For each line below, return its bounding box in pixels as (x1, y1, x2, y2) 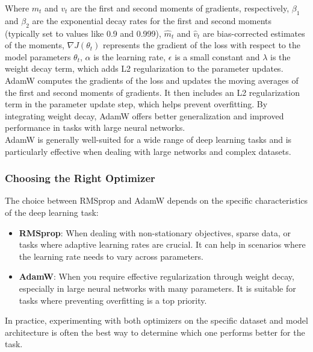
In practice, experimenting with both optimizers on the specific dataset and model (5, 314, 308, 327)
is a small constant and (175, 50, 260, 63)
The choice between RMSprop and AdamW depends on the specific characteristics (5, 194, 308, 207)
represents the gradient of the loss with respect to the (103, 39, 300, 51)
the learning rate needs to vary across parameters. (19, 250, 203, 262)
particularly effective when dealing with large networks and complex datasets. (5, 145, 291, 157)
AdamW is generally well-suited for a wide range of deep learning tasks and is (5, 133, 292, 145)
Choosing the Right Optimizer (5, 171, 155, 186)
